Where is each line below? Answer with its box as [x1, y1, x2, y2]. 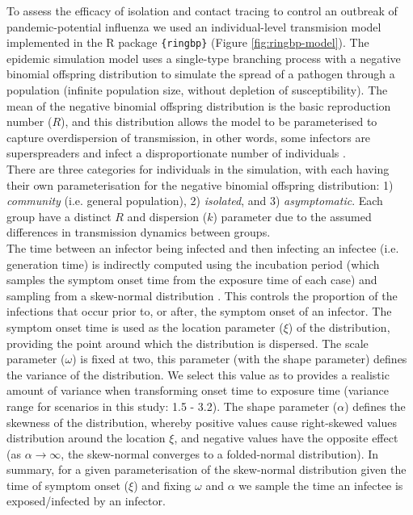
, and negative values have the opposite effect [174, 429, 398, 446]
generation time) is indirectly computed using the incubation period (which [6, 255, 380, 272]
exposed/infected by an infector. [6, 492, 166, 509]
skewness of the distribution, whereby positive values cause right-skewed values [6, 413, 397, 430]
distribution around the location [6, 429, 166, 446]
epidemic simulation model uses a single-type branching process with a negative [6, 49, 401, 66]
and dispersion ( [127, 207, 208, 224]
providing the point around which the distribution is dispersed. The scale [6, 334, 369, 351]
